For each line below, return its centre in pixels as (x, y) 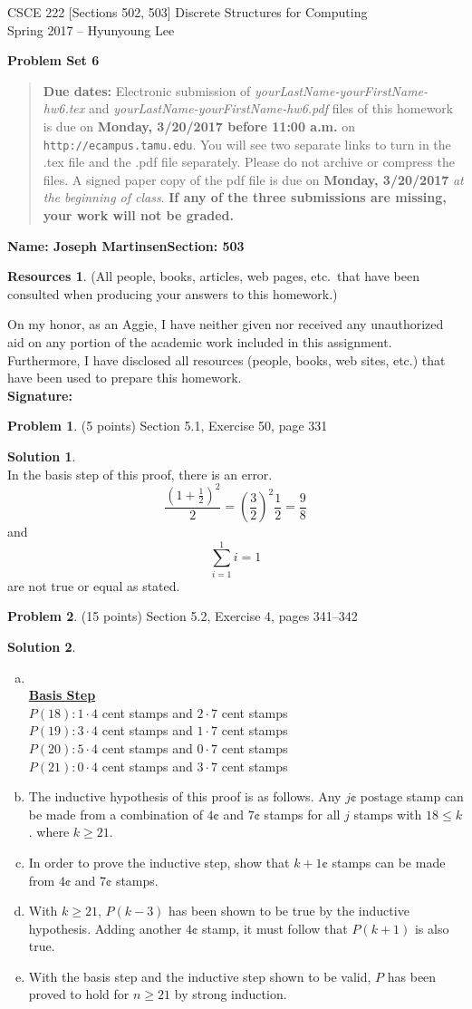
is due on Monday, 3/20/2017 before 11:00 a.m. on (199, 126)
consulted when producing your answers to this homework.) (173, 293)
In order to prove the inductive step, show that (159, 862)
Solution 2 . (42, 646)
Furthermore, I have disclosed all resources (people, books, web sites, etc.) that (226, 359)
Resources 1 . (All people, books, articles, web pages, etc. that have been (214, 276)
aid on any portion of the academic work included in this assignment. (200, 341)
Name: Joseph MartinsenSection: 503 (126, 245)
